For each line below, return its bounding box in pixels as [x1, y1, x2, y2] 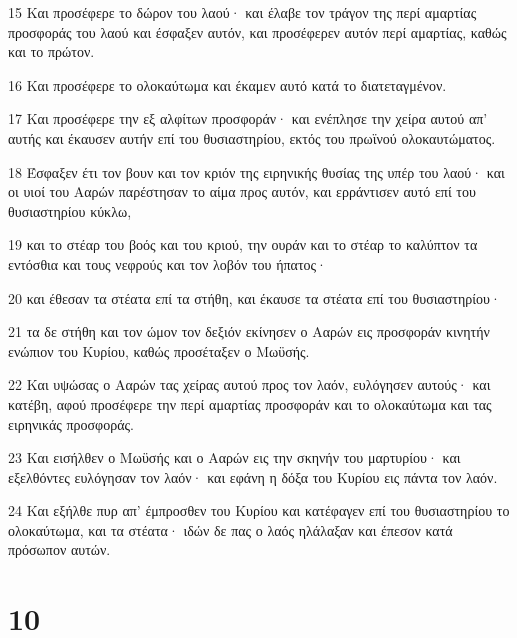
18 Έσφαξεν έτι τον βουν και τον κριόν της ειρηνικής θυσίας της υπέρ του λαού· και [8, 161, 505, 182]
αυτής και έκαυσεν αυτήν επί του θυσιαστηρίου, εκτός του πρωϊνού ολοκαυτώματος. [8, 127, 496, 148]
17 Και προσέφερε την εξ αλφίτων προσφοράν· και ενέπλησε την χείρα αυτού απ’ [8, 108, 488, 129]
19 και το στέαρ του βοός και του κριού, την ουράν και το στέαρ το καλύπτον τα [8, 234, 478, 255]
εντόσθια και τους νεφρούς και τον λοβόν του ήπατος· [8, 253, 327, 274]
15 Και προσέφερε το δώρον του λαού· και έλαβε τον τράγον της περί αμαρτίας [8, 2, 477, 22]
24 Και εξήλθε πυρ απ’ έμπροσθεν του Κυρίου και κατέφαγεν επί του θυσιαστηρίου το [8, 500, 510, 521]
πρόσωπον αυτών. [8, 539, 111, 560]
